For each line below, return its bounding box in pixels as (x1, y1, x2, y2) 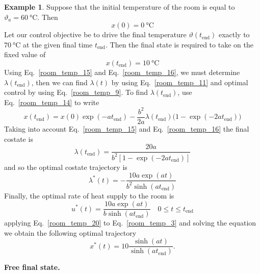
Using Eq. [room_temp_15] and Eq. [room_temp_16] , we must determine (4, 66, 240, 77)
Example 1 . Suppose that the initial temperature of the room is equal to (4, 2, 235, 12)
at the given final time (23, 39, 93, 49)
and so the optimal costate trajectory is (4, 161, 127, 172)
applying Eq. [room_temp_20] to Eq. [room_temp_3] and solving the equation (4, 217, 256, 228)
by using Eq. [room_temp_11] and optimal (111, 77, 248, 87)
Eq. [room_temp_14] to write (4, 96, 99, 107)
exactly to (218, 29, 250, 40)
